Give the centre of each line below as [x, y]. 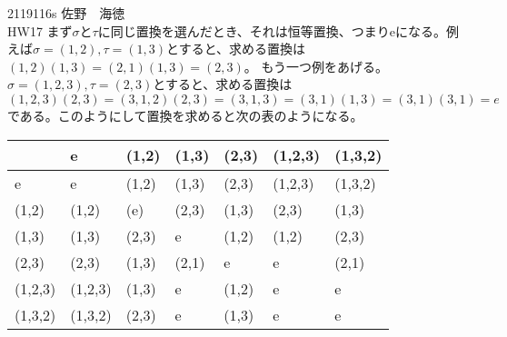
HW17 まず [40, 30]
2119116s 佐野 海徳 [66, 13]
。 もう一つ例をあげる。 [316, 66]
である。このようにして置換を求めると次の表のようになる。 [185, 115]
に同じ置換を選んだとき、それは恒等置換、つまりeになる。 [272, 30]
